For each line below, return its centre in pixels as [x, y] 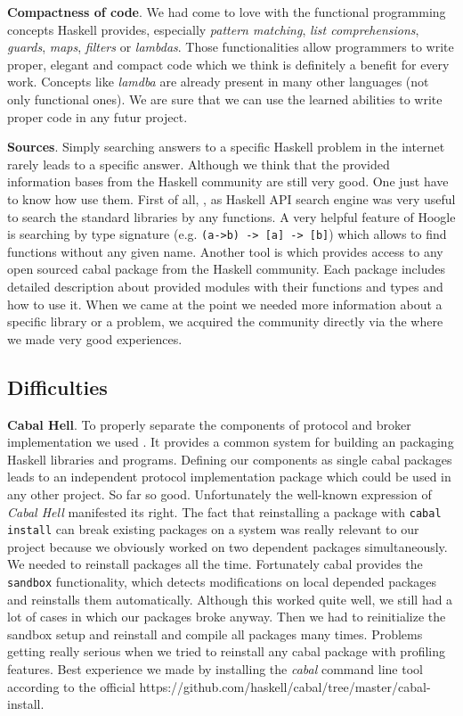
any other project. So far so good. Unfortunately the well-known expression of [219, 494]
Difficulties [57, 387]
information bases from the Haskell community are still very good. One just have [228, 181]
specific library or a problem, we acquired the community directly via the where [225, 321]
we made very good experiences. [95, 338]
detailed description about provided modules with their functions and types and [225, 286]
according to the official [71, 686]
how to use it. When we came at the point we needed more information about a [225, 304]
